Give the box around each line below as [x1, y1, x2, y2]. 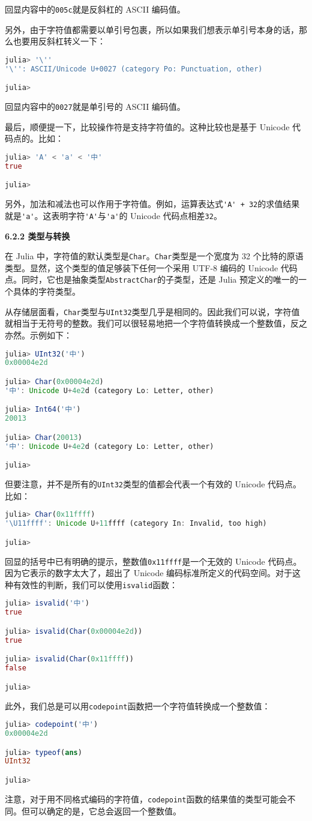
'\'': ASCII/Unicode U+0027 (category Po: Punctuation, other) [5, 64, 263, 73]
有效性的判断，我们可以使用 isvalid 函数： [13, 578, 178, 591]
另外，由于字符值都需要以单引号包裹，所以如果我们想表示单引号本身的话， [5, 23, 299, 35]
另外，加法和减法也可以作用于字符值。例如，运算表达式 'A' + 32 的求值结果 [5, 197, 300, 210]
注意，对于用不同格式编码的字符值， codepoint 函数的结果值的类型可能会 [5, 792, 287, 805]
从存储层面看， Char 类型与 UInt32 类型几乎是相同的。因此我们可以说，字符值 [5, 305, 300, 317]
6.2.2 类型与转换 [5, 229, 70, 242]
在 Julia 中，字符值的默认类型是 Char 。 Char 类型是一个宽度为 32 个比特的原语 [5, 250, 304, 262]
